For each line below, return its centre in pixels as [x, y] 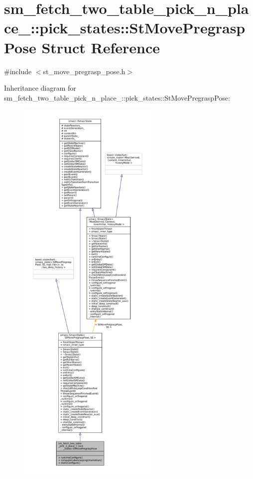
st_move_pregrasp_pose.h [84, 71]
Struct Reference [101, 47]
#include [18, 71]
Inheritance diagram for [40, 88]
